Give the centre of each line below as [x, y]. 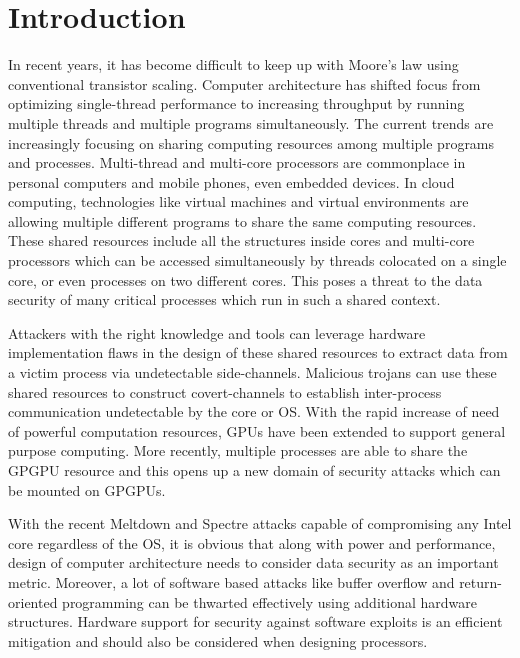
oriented [33, 601]
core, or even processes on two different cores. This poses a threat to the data [245, 279]
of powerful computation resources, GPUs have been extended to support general [257, 430]
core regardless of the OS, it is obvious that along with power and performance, [252, 542]
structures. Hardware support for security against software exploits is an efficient [255, 621]
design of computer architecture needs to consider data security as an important [253, 562]
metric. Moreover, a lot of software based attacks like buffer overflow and [231, 581]
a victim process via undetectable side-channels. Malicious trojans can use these [252, 372]
